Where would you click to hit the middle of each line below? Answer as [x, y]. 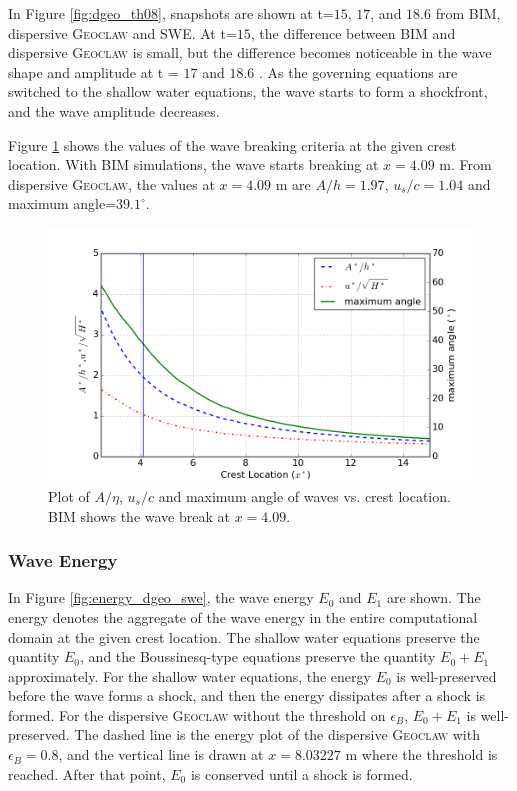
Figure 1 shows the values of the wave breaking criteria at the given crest [232, 144]
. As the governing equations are [358, 71]
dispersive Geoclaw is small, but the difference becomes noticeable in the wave [250, 52]
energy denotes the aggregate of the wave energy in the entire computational [243, 616]
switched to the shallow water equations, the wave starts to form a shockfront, [248, 91]
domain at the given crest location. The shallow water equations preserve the [244, 636]
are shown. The [433, 597]
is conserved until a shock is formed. [301, 773]
